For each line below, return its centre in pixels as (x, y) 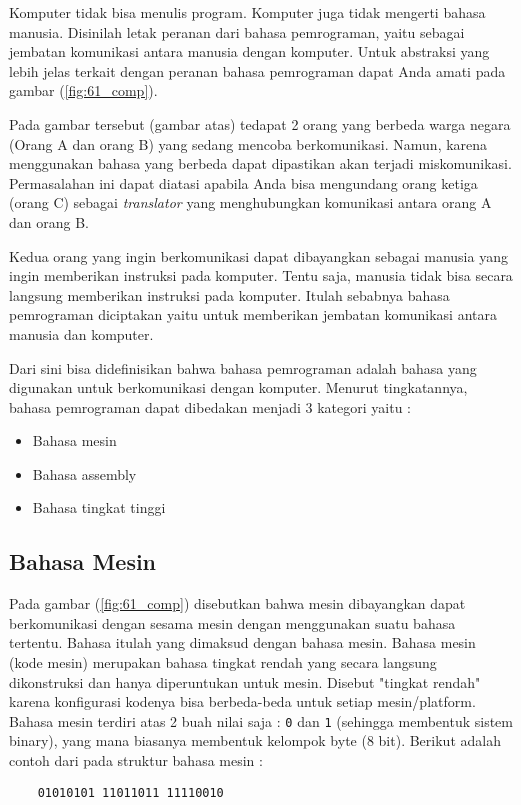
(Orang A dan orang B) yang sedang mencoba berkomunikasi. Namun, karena (248, 143)
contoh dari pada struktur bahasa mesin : (136, 760)
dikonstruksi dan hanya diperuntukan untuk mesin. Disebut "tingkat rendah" (245, 681)
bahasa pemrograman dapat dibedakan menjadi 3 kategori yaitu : (210, 406)
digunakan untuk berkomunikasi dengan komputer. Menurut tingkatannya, (238, 387)
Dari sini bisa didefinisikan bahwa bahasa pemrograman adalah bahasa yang (243, 367)
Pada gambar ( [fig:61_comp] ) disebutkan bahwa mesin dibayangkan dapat (237, 603)
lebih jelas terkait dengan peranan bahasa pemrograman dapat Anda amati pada (257, 70)
